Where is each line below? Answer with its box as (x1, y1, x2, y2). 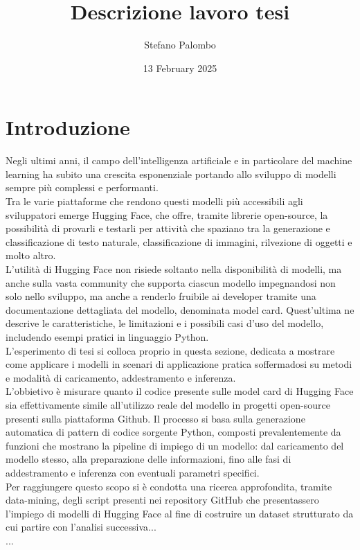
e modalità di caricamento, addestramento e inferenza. (6, 370, 236, 384)
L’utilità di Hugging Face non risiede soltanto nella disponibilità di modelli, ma (6, 262, 342, 276)
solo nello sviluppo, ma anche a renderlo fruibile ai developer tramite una (6, 289, 316, 303)
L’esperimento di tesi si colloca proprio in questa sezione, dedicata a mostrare (6, 343, 335, 357)
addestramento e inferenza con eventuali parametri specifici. (6, 465, 260, 479)
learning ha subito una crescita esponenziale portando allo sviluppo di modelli (6, 166, 336, 181)
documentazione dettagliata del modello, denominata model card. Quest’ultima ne (6, 302, 354, 317)
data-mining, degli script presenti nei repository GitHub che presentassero (6, 493, 319, 507)
